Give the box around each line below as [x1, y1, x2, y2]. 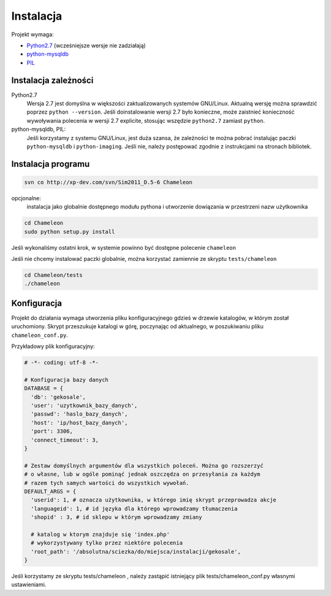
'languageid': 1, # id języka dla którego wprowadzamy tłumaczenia [31, 505, 238, 512]
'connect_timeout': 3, [31, 436, 99, 443]
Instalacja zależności [11, 75, 94, 85]
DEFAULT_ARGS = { [24, 488, 77, 495]
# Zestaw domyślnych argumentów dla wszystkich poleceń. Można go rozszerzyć [24, 462, 264, 469]
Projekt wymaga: [11, 31, 55, 38]
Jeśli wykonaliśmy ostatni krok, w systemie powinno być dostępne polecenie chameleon [11, 244, 236, 251]
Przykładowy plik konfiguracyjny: [11, 343, 95, 350]
